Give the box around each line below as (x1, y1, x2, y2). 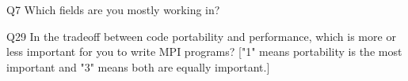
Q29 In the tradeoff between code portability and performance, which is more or (6, 28, 396, 44)
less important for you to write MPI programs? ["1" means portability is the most (6, 43, 402, 60)
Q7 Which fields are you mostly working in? (6, 2, 220, 17)
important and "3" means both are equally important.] (6, 58, 270, 75)
